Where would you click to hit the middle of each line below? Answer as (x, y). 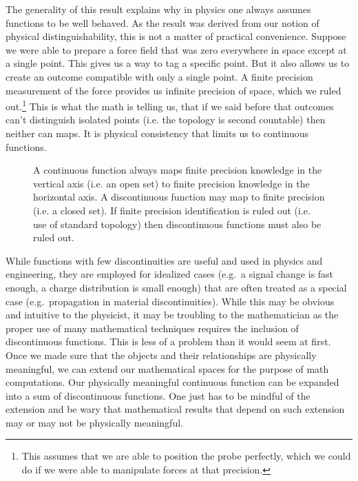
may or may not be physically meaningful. (94, 422)
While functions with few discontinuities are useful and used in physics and (164, 260)
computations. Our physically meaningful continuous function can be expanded (172, 382)
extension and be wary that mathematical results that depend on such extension (175, 409)
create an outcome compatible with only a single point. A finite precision (159, 76)
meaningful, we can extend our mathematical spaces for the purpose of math (167, 368)
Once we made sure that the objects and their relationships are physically (161, 355)
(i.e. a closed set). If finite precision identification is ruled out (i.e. (172, 210)
